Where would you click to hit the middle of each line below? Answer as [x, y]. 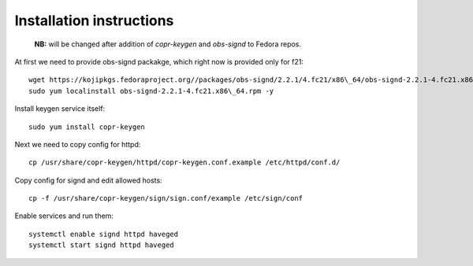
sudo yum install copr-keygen [87, 127]
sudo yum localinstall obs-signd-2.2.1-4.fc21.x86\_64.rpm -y [151, 91]
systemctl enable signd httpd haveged [104, 234]
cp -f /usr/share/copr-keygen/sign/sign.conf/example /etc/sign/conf [166, 198]
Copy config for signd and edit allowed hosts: [88, 180]
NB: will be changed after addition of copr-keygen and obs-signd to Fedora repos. [168, 44]
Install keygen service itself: [60, 109]
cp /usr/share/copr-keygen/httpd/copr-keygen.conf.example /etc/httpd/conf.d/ [184, 163]
